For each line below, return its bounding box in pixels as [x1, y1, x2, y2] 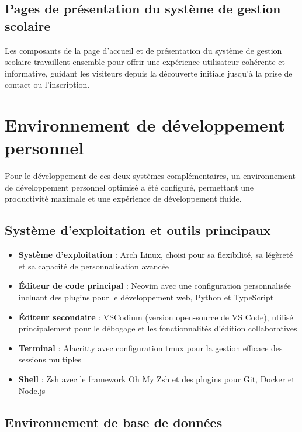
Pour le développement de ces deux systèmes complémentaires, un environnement [5, 170, 296, 182]
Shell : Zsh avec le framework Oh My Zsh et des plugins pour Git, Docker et [18, 373, 295, 385]
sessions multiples [18, 353, 82, 365]
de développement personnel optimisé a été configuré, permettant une [5, 181, 254, 193]
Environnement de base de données [5, 413, 223, 431]
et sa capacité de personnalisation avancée [18, 260, 169, 272]
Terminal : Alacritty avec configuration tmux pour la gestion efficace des [18, 341, 283, 354]
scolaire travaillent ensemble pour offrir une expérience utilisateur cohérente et [5, 56, 286, 68]
